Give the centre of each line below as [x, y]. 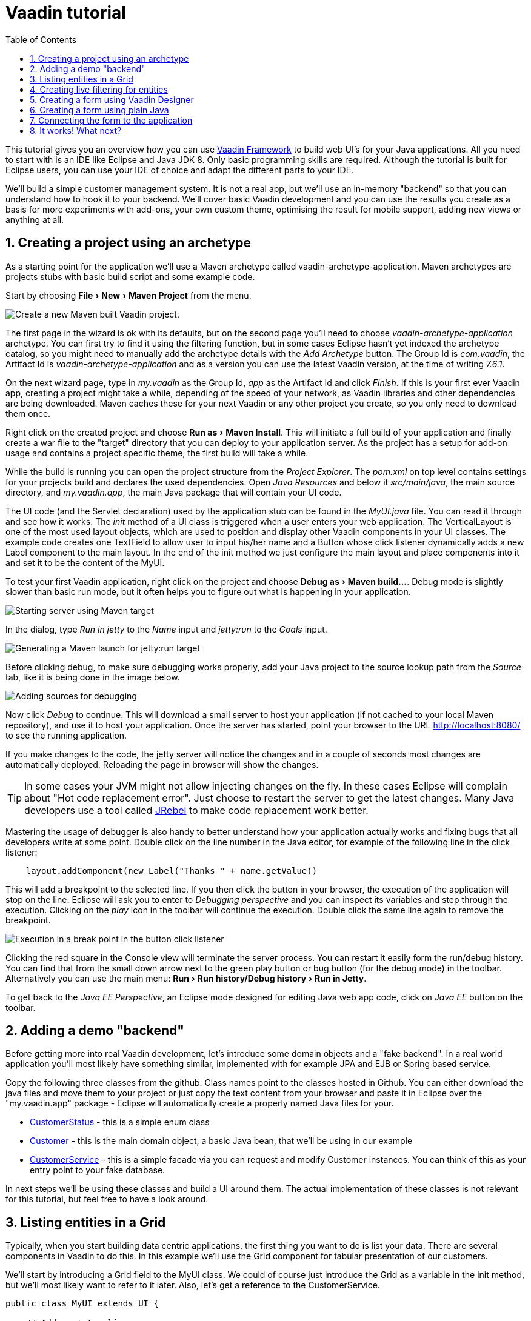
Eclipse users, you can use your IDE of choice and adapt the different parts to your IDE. [180, 170]
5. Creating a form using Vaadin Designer [112, 99]
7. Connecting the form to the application [111, 120]
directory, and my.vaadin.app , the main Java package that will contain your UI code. [174, 492]
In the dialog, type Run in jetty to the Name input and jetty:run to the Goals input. [166, 629]
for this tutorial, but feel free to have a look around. [107, 1199]
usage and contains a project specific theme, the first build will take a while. [157, 453]
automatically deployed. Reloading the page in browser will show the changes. [162, 764]
